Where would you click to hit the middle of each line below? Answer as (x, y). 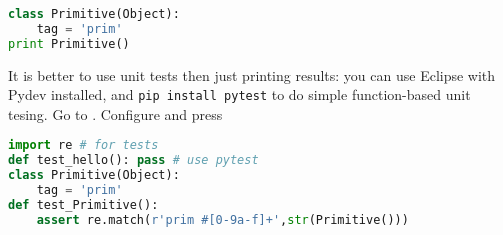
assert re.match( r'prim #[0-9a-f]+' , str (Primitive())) (222, 219)
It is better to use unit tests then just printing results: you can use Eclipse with (252, 74)
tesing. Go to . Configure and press (115, 113)
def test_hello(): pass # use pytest (133, 160)
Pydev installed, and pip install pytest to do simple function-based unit (239, 94)
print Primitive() (69, 43)
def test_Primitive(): (83, 204)
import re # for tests (83, 145)
